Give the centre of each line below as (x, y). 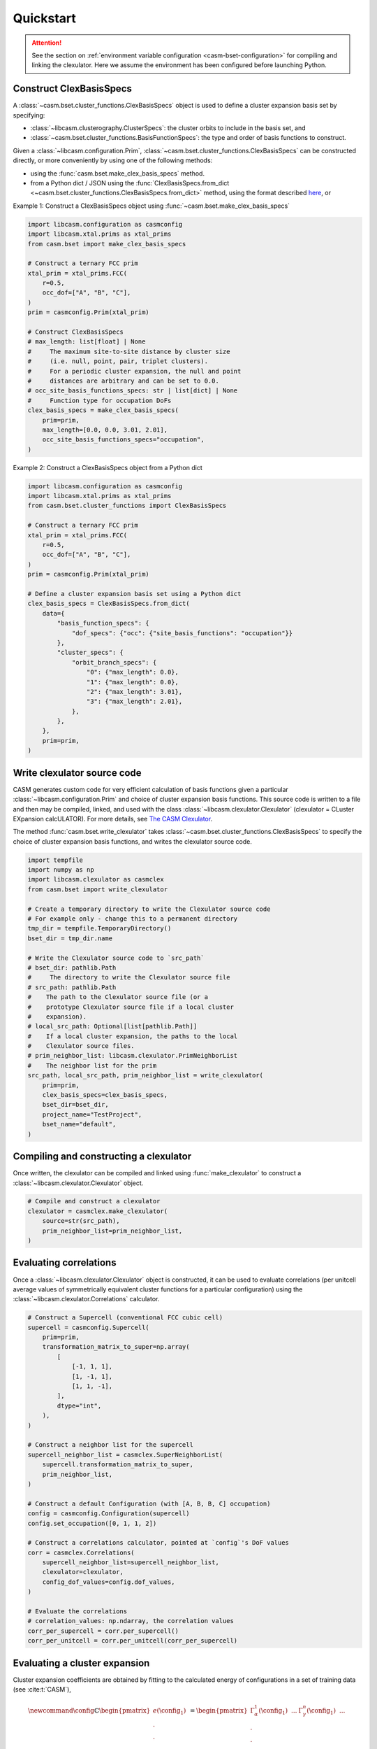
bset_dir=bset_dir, (76, 1105)
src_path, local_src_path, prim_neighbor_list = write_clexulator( (146, 1075)
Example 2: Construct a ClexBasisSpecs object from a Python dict (108, 467)
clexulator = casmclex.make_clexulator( (97, 1211)
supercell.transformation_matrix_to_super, (118, 1465)
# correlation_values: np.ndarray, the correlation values (131, 1621)
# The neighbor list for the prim (92, 1065)
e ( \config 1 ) (169, 1712)
